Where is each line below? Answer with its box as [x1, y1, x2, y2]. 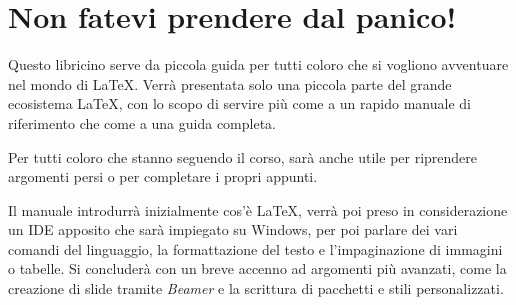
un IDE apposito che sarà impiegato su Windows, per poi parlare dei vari [8, 219, 458, 240]
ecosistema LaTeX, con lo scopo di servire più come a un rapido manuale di [8, 93, 471, 114]
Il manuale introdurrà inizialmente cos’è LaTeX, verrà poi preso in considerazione [8, 199, 508, 220]
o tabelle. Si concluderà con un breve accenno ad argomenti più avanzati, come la [8, 258, 507, 279]
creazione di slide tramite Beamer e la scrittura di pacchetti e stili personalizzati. [8, 278, 504, 299]
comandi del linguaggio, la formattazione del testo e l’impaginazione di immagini [8, 238, 503, 259]
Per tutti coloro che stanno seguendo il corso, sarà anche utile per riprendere [8, 146, 478, 167]
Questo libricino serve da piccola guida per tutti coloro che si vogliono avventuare [8, 54, 509, 75]
